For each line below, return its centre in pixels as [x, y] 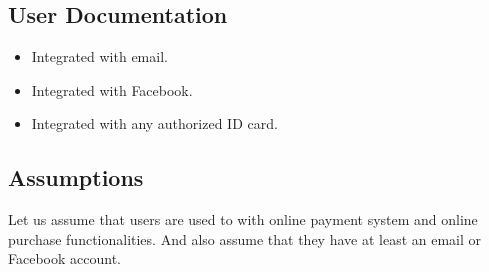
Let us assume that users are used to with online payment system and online [243, 219]
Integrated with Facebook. [112, 89]
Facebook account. [64, 258]
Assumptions [76, 177]
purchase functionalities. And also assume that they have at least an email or [245, 238]
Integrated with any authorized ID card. [154, 123]
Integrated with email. [99, 56]
